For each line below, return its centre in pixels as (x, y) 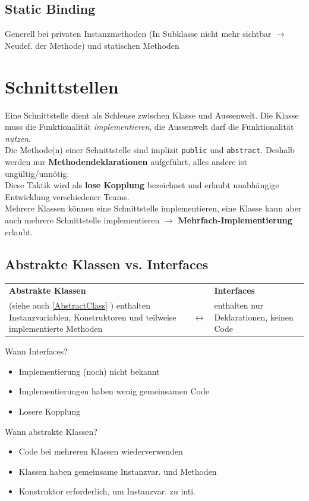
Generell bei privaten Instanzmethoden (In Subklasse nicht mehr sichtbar (138, 34)
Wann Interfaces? (36, 351)
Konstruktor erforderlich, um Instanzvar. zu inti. (107, 491)
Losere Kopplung (50, 411)
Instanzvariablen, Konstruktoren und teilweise (93, 317)
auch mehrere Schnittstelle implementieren (82, 220)
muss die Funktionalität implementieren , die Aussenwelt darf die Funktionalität (149, 127)
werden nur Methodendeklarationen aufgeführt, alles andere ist (126, 161)
